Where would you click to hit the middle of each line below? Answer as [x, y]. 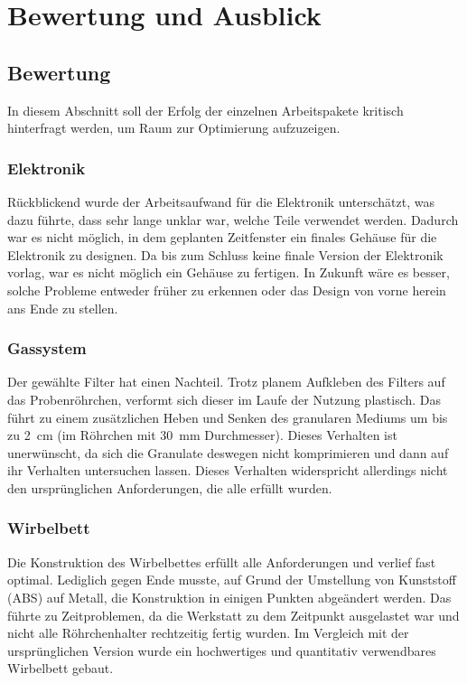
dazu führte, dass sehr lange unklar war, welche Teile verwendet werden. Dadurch [233, 219]
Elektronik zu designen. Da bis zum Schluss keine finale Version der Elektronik [225, 254]
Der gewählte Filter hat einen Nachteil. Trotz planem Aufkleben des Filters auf [226, 382]
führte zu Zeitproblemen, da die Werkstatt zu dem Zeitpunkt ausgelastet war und [233, 615]
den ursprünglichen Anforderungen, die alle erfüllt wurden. [170, 487]
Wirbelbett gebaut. [61, 668]
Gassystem [47, 348]
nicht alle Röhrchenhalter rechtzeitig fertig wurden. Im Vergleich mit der [208, 633]
